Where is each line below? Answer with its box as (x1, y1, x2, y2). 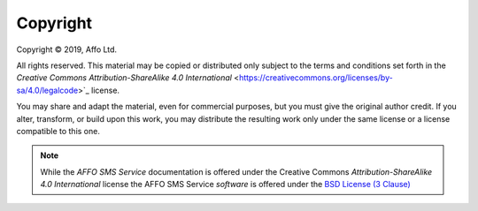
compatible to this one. (16, 125, 101, 136)
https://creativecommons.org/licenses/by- (239, 72, 393, 83)
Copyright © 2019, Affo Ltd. (16, 44, 118, 55)
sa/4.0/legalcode (16, 85, 79, 95)
